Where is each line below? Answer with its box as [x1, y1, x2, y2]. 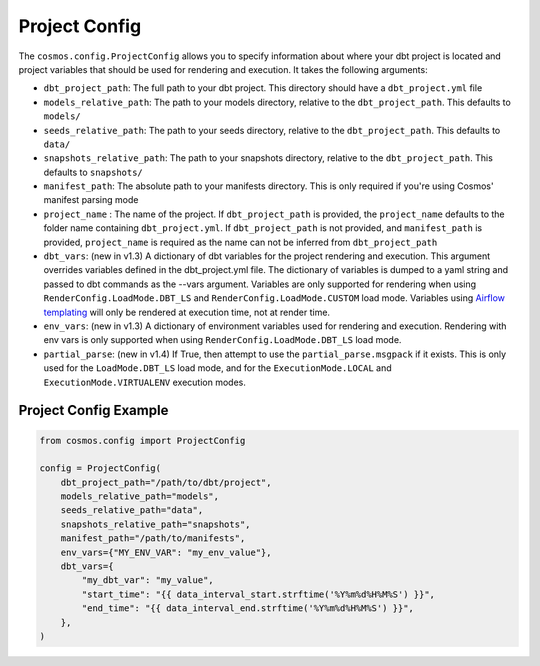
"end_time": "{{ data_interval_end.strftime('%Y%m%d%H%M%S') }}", [81, 603, 415, 614]
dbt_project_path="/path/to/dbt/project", [60, 476, 272, 488]
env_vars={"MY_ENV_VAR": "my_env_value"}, [60, 546, 272, 558]
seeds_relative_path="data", [60, 505, 204, 516]
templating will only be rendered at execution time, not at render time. [43, 306, 330, 318]
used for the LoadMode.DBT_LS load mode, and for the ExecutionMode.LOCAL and [43, 362, 392, 374]
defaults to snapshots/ [43, 166, 144, 178]
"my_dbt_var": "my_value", [81, 575, 214, 586]
